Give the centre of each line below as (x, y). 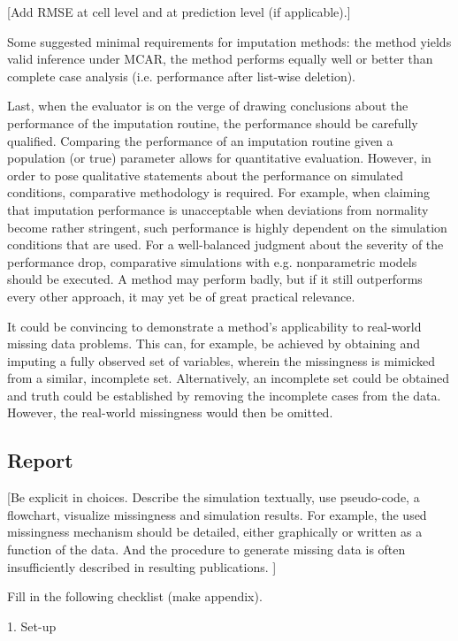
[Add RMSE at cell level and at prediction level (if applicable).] (179, 11)
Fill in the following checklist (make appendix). (135, 596)
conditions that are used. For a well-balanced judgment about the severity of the (225, 244)
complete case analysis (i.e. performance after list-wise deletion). (182, 76)
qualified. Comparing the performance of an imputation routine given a (200, 140)
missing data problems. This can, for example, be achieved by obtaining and (214, 343)
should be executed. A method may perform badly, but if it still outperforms (215, 279)
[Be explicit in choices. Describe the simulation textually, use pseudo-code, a (214, 497)
